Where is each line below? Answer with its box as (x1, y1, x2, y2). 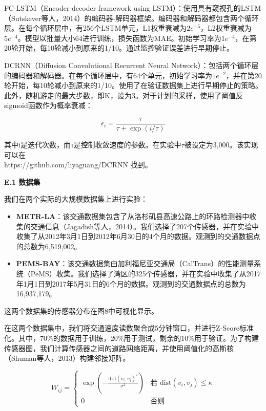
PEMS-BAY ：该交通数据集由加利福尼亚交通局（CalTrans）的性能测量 (16, 258, 254, 269)
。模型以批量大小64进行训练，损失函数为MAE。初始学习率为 (17, 32, 221, 43)
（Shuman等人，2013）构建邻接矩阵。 (4, 353, 130, 363)
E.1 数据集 (4, 176, 40, 187)
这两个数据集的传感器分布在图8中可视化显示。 (4, 305, 158, 316)
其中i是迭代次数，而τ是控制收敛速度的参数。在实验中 (4, 139, 181, 149)
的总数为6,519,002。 (16, 241, 81, 251)
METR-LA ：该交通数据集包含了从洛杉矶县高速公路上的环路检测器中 (16, 210, 250, 221)
